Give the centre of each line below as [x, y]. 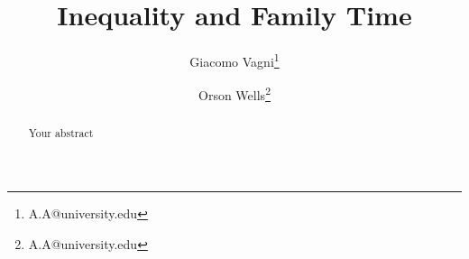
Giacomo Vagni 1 [234, 60]
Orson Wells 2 [234, 94]
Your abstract [61, 133]
